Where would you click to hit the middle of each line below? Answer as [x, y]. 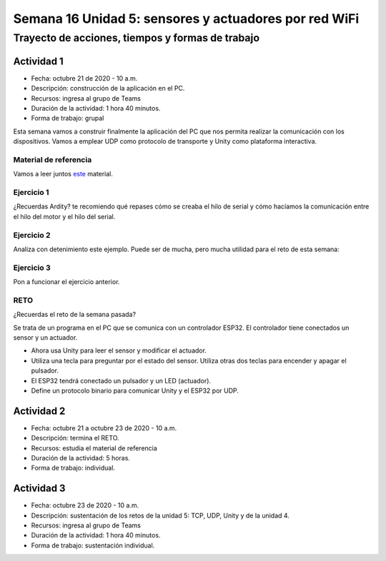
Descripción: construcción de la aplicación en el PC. [108, 89]
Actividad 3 [39, 489]
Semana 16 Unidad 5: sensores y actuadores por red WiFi [186, 19]
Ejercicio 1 [31, 192]
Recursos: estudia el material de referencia [94, 448]
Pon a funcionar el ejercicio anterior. [66, 282]
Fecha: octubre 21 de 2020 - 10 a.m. [84, 78]
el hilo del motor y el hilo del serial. [64, 216]
